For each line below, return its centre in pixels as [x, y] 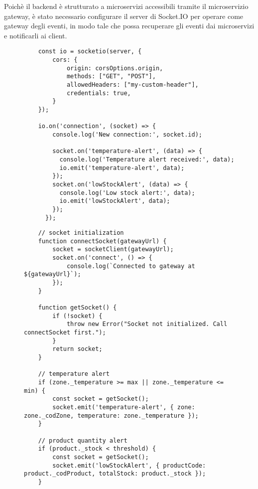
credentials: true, [99, 93]
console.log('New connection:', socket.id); [127, 134]
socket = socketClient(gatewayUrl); [113, 249]
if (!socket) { [77, 316]
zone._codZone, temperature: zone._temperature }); [111, 415]
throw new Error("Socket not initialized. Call [147, 324]
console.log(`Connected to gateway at [131, 266]
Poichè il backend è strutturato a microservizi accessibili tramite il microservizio [126, 6]
